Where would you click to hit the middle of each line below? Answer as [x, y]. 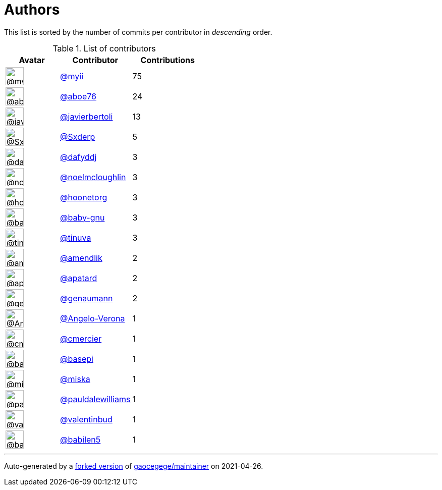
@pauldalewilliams [95, 399]
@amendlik [81, 258]
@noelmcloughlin [93, 177]
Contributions [168, 60]
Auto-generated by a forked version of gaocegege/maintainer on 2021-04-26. [134, 466]
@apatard [79, 278]
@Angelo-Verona [93, 318]
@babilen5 [80, 439]
